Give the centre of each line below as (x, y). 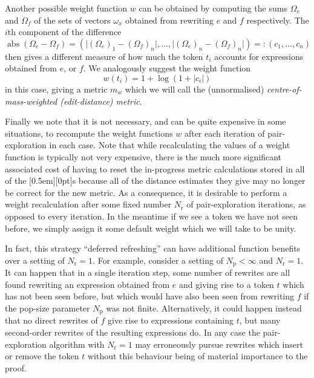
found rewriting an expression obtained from (87, 284)
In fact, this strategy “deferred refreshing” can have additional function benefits (153, 248)
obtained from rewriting (169, 20)
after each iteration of (224, 133)
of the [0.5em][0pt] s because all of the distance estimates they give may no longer (155, 181)
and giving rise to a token (227, 284)
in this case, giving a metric (56, 89)
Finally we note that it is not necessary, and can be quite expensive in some (146, 121)
